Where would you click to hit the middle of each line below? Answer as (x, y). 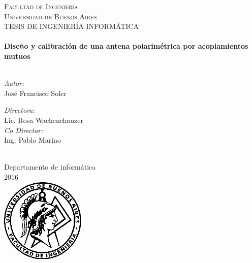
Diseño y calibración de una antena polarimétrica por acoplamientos (126, 46)
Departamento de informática (50, 167)
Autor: (14, 83)
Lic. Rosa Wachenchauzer (44, 120)
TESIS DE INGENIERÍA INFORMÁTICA (71, 26)
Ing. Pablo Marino (33, 140)
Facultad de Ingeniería (41, 6)
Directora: (20, 110)
